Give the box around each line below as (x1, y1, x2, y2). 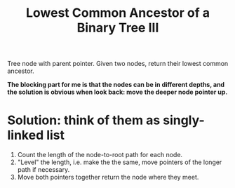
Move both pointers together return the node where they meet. (17, 173, 199, 182)
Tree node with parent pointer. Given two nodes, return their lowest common (7, 60, 229, 68)
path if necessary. (17, 166, 70, 174)
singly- (162, 112, 205, 128)
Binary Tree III (76, 20, 159, 36)
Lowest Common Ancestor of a (25, 5, 210, 21)
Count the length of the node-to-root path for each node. (17, 151, 183, 159)
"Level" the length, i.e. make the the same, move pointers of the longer (17, 158, 222, 166)
